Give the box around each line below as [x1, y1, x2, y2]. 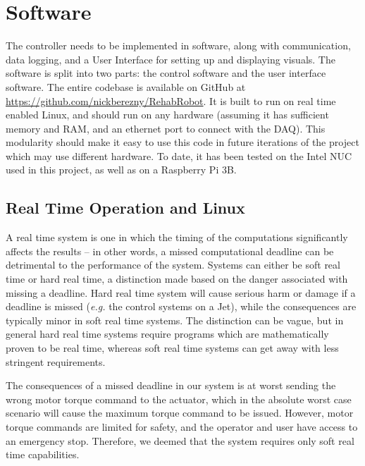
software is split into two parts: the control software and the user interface [6, 66, 326, 80]
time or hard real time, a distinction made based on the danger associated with [6, 271, 348, 286]
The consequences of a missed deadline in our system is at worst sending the [6, 378, 336, 393]
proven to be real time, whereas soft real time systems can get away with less [6, 341, 339, 355]
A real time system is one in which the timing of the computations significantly [6, 230, 348, 245]
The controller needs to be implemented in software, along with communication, [6, 38, 351, 53]
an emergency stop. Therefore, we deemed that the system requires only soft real [6, 433, 354, 448]
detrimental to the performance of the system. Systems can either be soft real [6, 257, 340, 272]
